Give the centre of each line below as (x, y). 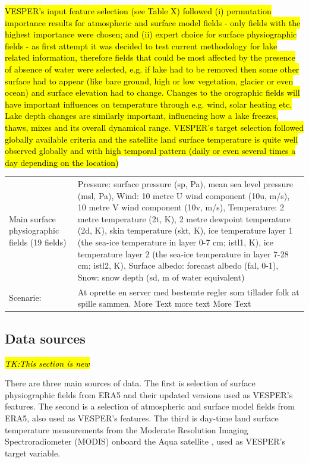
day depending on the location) (62, 162)
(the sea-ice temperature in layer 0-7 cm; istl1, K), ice (176, 242)
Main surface (32, 218)
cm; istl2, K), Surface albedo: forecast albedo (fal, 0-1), (178, 265)
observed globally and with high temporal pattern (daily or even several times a (150, 151)
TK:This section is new (47, 363)
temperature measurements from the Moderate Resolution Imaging (127, 429)
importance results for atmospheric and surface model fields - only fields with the (153, 22)
